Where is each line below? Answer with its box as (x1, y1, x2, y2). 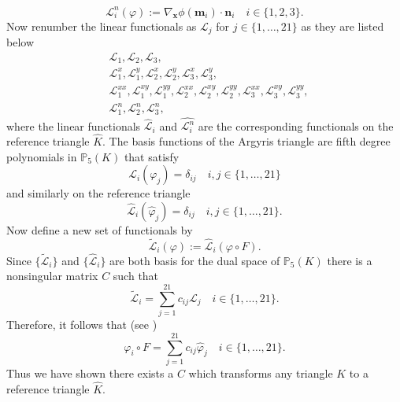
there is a (327, 252, 372, 268)
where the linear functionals (6, 117, 141, 134)
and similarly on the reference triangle (6, 185, 191, 201)
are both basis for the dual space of (109, 252, 280, 268)
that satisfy (124, 148, 180, 164)
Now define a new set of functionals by (6, 221, 193, 238)
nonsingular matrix (6, 267, 98, 284)
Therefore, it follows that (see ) (6, 316, 157, 333)
